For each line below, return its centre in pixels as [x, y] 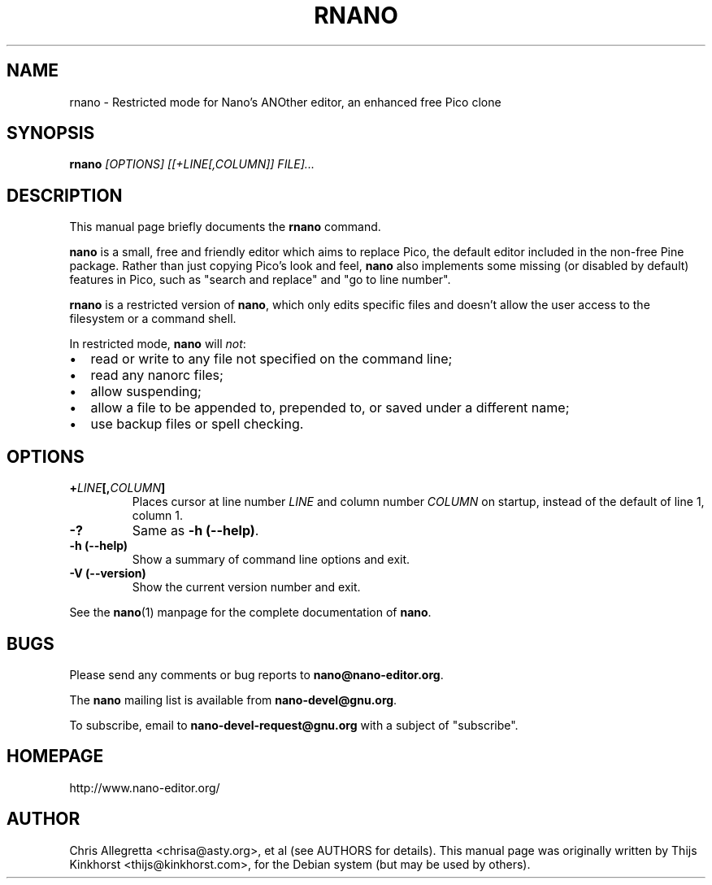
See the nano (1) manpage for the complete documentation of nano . [250, 613]
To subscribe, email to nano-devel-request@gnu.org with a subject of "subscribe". [294, 725]
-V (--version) [108, 573]
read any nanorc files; [157, 375]
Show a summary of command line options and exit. [271, 560]
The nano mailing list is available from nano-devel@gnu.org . [233, 700]
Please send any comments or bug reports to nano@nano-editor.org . [256, 674]
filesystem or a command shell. [153, 319]
